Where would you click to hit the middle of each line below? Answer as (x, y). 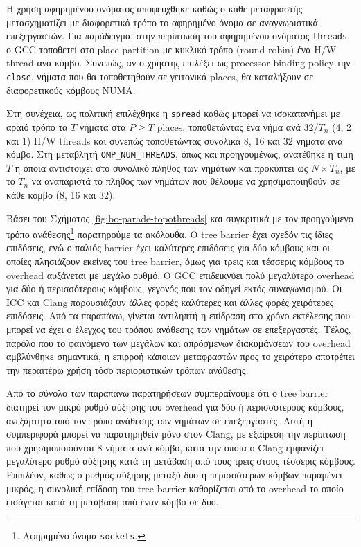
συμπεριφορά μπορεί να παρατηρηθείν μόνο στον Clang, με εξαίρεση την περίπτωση (176, 434)
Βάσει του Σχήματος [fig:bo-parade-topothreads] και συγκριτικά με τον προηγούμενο (180, 218)
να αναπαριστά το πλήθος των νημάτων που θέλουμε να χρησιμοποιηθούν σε (185, 181)
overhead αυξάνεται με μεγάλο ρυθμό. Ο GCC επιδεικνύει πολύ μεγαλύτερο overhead (180, 275)
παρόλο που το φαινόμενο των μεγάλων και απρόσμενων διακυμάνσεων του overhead (178, 342)
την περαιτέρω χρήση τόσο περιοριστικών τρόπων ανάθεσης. (127, 369)
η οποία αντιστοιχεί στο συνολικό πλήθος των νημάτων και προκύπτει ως (161, 167)
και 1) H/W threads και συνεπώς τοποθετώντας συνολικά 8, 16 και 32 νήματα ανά (175, 140)
